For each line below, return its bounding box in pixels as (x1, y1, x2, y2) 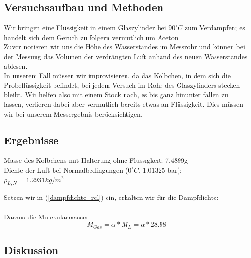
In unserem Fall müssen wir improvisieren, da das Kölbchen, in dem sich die (4, 70, 231, 80)
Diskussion (4, 242, 59, 257)
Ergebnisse (4, 132, 59, 147)
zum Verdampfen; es (184, 22, 245, 33)
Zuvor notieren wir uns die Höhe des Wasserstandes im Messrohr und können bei (4, 41, 245, 52)
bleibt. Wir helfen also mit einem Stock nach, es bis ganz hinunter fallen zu (4, 89, 229, 99)
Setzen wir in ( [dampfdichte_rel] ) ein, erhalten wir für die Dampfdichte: (4, 192, 219, 202)
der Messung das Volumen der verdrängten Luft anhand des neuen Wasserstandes (4, 51, 248, 61)
